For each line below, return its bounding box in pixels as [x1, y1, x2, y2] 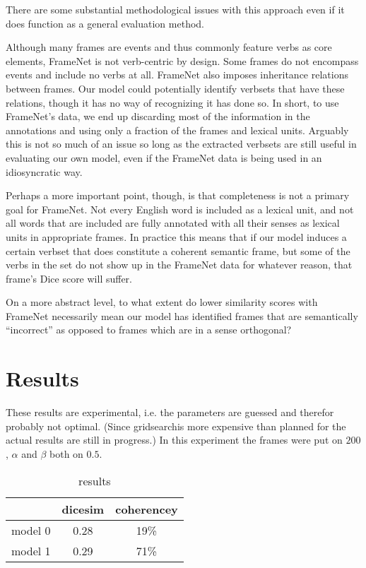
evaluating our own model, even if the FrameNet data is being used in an [6, 150, 322, 165]
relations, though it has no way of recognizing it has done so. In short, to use [6, 95, 339, 110]
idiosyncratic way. [6, 164, 83, 179]
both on [49, 446, 83, 461]
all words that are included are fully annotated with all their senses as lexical [6, 215, 340, 230]
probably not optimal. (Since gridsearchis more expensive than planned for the [6, 418, 346, 433]
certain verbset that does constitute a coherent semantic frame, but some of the [6, 243, 350, 258]
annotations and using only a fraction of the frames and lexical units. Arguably [6, 122, 349, 137]
